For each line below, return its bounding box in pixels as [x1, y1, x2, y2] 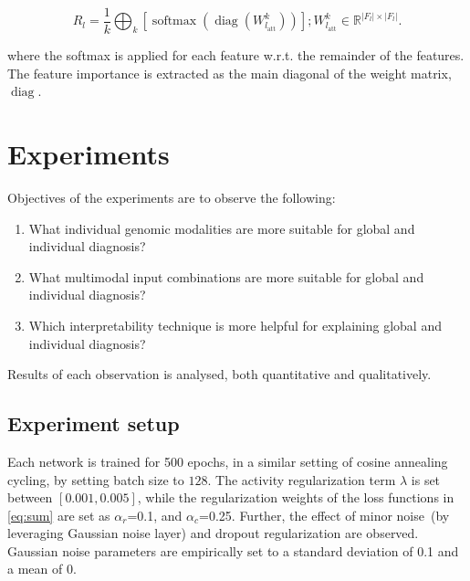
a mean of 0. [7, 559, 77, 578]
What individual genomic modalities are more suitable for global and [28, 218, 415, 238]
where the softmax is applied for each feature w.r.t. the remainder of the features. [7, 46, 465, 65]
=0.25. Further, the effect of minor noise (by [199, 505, 450, 524]
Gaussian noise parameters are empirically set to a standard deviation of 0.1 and [7, 541, 459, 560]
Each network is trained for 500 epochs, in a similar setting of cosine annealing [7, 451, 448, 470]
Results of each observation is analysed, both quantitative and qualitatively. [7, 364, 432, 384]
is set [411, 470, 441, 489]
